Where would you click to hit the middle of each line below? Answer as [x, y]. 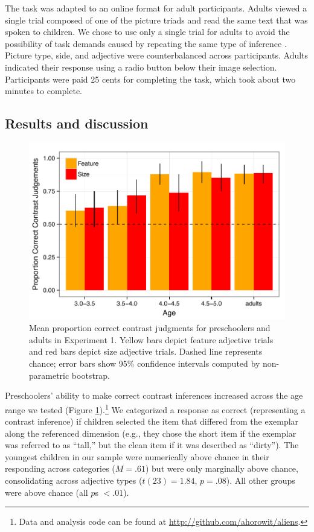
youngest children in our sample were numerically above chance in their [137, 456]
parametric [49, 375]
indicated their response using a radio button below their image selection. [141, 67]
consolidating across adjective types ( [74, 480]
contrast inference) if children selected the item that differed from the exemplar [152, 421]
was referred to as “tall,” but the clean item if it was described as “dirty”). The [152, 445]
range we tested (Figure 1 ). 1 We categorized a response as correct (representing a [155, 408]
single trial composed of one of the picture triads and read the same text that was [156, 20]
